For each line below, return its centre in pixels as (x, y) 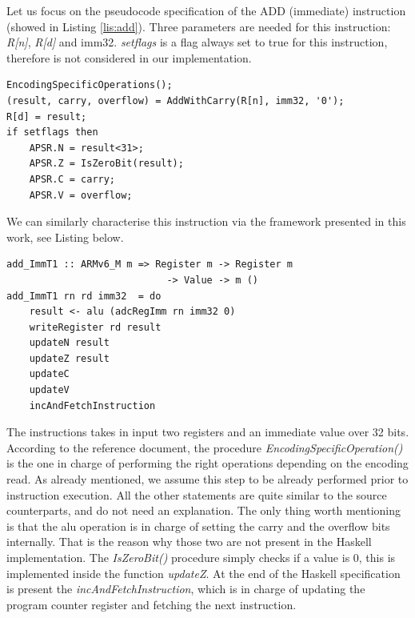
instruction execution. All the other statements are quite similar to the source (197, 494)
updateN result (69, 343)
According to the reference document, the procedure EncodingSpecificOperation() (205, 447)
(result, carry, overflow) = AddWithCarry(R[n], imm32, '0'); (176, 100)
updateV (49, 390)
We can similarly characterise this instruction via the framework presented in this (206, 221)
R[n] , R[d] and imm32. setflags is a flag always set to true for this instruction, (197, 42)
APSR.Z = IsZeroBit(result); (106, 164)
